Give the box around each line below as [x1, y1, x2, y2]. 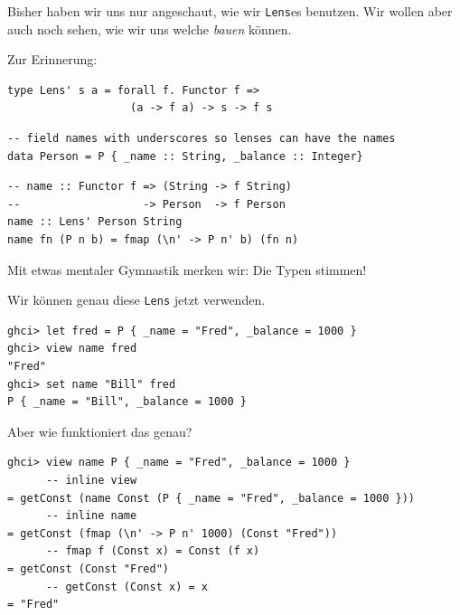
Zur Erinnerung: [7, 50, 98, 69]
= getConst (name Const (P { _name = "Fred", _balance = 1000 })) [7, 491, 416, 505]
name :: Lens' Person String [7, 215, 183, 229]
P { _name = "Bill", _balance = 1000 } [7, 395, 247, 409]
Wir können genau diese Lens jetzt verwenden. [7, 290, 266, 309]
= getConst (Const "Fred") [7, 562, 169, 575]
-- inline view [45, 474, 137, 487]
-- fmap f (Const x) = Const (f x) [45, 544, 260, 558]
